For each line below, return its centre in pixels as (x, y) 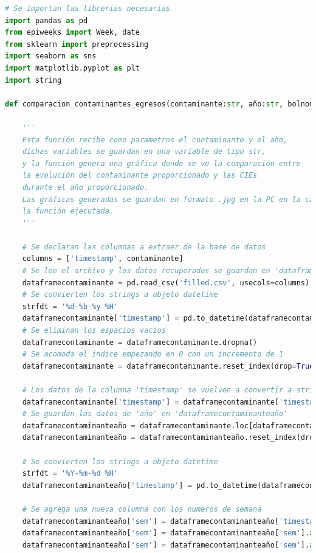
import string (33, 80)
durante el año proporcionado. (85, 187)
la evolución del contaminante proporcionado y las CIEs (140, 176)
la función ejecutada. (68, 211)
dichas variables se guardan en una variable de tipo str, (144, 152)
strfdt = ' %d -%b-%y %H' (70, 306)
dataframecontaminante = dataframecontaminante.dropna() (140, 342)
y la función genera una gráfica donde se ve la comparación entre (161, 163)
